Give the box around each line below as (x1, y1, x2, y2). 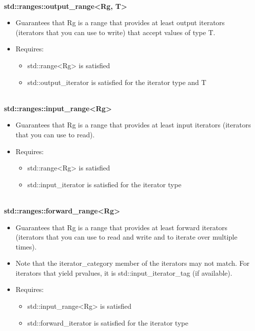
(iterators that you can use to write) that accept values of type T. (15, 27, 215, 37)
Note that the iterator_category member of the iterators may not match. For (15, 258, 250, 268)
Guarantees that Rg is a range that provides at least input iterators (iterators (15, 120, 251, 130)
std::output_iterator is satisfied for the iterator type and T (27, 77, 207, 87)
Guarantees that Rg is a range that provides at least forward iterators (15, 222, 228, 232)
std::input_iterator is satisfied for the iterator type (27, 179, 181, 189)
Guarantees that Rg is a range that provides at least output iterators (15, 17, 225, 28)
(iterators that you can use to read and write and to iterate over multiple (15, 232, 238, 242)
